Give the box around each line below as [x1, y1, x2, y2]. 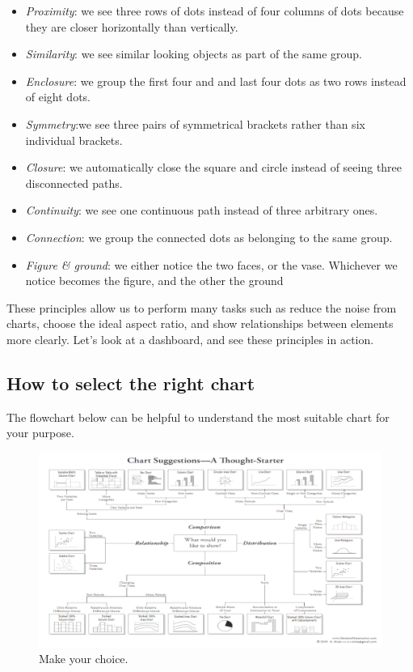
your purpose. [6, 424, 74, 441]
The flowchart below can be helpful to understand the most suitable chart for [6, 408, 390, 425]
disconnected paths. [25, 174, 123, 191]
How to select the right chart [6, 370, 255, 395]
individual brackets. [25, 131, 123, 148]
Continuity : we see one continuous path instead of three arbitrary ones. [25, 202, 378, 219]
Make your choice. [39, 650, 129, 667]
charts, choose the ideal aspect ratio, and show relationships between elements [6, 315, 394, 332]
